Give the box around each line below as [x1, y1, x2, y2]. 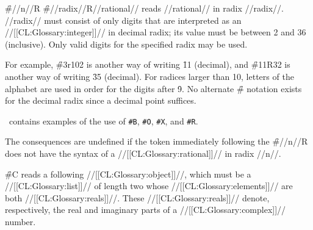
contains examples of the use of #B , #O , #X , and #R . [9, 114, 198, 127]
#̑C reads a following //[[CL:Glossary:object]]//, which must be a [5, 167, 251, 180]
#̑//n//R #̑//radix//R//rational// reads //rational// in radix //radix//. [5, 2, 284, 14]
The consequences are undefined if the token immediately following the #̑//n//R [5, 135, 308, 148]
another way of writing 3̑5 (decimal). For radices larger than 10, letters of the [5, 70, 294, 82]
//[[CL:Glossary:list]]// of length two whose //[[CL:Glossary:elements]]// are [5, 179, 293, 192]
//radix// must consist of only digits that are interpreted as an [5, 13, 242, 26]
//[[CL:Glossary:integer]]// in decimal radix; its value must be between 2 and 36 [5, 26, 306, 38]
